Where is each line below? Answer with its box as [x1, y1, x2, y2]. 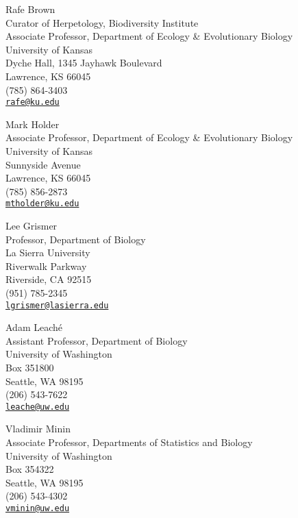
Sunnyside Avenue [5, 157, 81, 171]
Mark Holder [5, 116, 60, 131]
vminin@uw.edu [5, 504, 70, 514]
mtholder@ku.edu [5, 199, 79, 209]
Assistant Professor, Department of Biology [5, 333, 188, 347]
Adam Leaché [5, 320, 63, 334]
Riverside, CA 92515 [5, 272, 92, 286]
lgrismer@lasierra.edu [5, 300, 109, 310]
